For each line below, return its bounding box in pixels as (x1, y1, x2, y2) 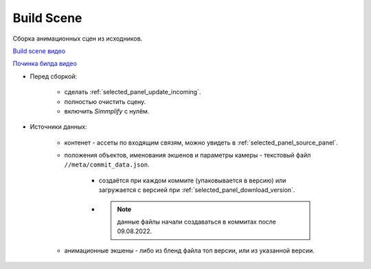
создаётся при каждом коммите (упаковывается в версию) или (98, 176, 286, 184)
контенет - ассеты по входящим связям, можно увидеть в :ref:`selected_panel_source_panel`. (64, 138, 338, 147)
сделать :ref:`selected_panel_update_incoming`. (64, 88, 201, 96)
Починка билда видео (12, 59, 77, 68)
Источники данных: (30, 122, 87, 131)
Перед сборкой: (30, 72, 78, 80)
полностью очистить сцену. (64, 97, 146, 106)
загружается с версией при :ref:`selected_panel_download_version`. (98, 186, 295, 194)
